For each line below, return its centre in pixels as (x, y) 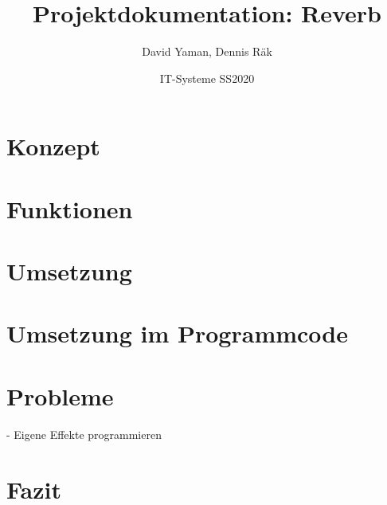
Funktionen (70, 208)
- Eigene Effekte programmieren (84, 434)
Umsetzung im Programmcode (177, 333)
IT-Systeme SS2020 (207, 78)
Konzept (53, 146)
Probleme (60, 395)
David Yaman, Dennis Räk (207, 51)
